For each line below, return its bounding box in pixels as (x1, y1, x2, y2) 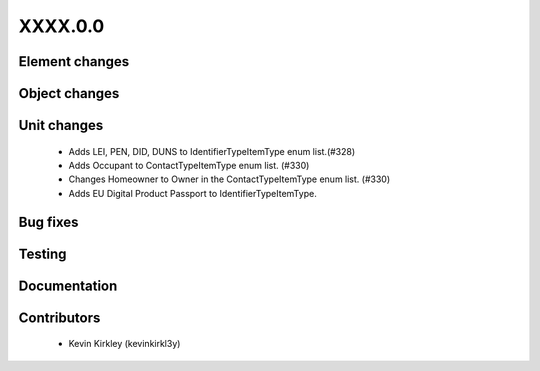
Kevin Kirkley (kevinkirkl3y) (68, 338, 181, 350)
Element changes (18, 53, 130, 70)
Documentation (18, 277, 118, 294)
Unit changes (18, 117, 104, 134)
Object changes (18, 85, 120, 102)
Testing (18, 245, 67, 262)
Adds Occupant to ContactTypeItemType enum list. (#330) (68, 159, 310, 171)
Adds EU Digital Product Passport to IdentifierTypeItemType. (68, 187, 317, 199)
